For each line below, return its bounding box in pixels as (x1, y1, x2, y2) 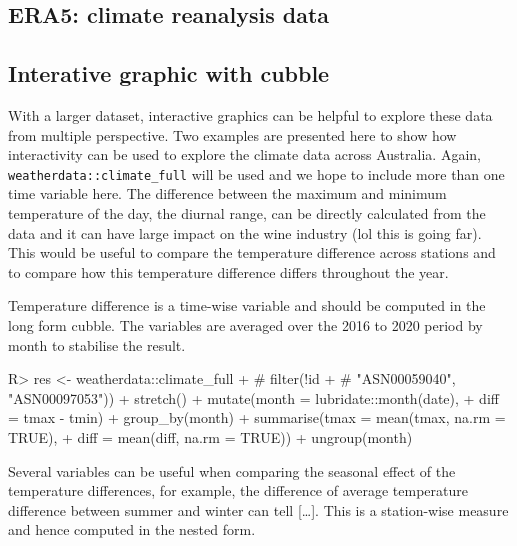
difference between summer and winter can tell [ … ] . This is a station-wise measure (8, 499, 509, 520)
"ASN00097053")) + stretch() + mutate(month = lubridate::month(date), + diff (8, 387, 499, 408)
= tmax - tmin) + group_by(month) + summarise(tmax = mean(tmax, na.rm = (8, 407, 506, 428)
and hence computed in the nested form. (8, 519, 256, 540)
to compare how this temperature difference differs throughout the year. (8, 261, 449, 282)
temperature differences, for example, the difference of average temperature (8, 480, 469, 501)
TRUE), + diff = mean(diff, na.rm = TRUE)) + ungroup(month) (8, 426, 413, 447)
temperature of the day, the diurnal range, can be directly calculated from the (8, 203, 486, 224)
